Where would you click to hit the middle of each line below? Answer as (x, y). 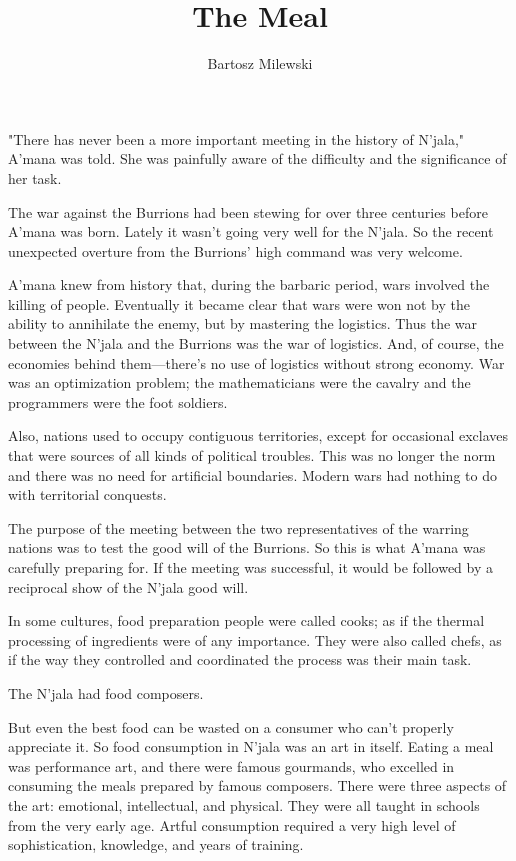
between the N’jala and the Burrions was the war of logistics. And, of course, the (256, 343)
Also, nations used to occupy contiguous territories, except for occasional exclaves (258, 435)
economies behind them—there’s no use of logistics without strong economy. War (256, 362)
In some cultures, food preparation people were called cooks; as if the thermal (246, 620)
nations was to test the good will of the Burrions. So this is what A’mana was (247, 547)
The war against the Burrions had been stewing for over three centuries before (248, 211)
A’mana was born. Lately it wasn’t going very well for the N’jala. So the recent (251, 231)
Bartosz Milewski (260, 63)
